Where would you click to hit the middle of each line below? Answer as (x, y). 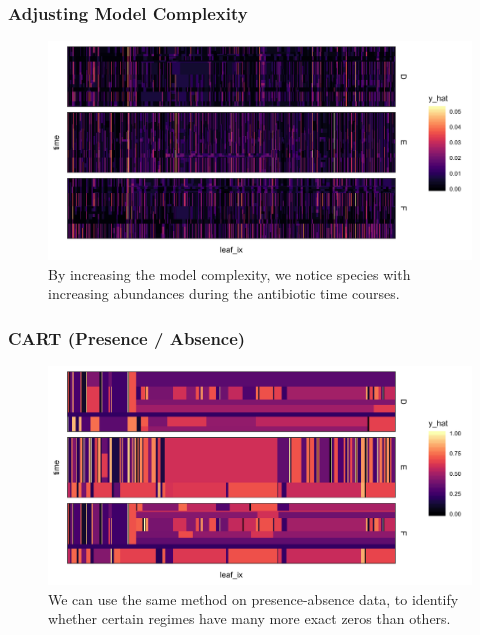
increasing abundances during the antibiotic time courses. (224, 293)
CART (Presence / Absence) (127, 337)
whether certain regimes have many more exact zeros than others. (249, 618)
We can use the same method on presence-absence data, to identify (253, 598)
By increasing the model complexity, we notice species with (229, 273)
